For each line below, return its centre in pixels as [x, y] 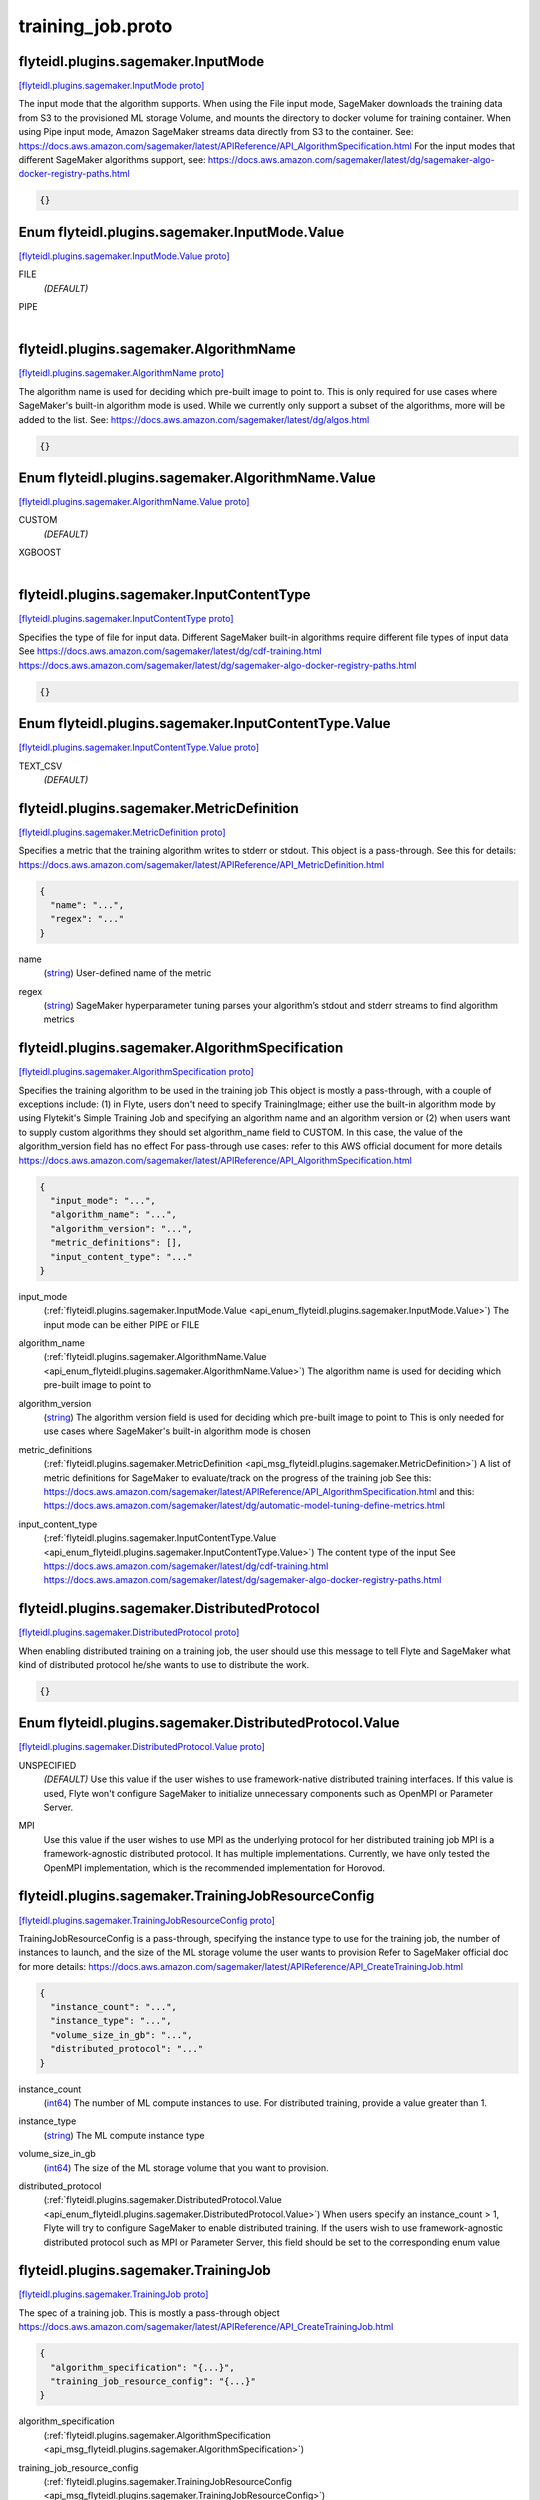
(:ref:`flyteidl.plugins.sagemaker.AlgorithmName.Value [155, 1357]
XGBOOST [40, 552]
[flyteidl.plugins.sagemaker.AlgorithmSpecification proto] [136, 1072]
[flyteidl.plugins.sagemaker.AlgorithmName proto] [121, 373]
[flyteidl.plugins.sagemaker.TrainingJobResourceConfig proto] [146, 1920]
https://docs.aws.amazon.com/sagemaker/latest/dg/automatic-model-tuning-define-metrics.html [244, 1506]
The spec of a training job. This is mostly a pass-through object [149, 2312]
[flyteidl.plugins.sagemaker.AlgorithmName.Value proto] [134, 502]
